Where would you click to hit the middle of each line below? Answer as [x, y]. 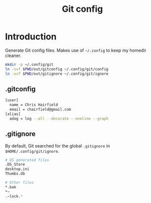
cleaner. [13, 56]
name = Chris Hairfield [34, 105]
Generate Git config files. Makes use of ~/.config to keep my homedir [76, 50]
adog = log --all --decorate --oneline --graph [59, 118]
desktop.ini [17, 169]
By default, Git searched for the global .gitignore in [58, 145]
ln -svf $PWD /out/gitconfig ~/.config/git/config [57, 69]
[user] [12, 100]
